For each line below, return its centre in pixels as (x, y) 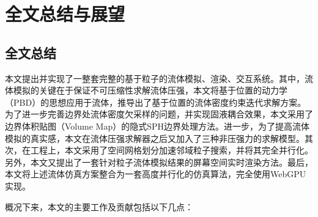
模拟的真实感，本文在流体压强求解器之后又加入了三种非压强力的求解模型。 (155, 138)
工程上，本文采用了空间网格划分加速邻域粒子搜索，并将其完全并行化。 (172, 150)
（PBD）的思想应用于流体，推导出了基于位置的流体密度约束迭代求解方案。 (156, 102)
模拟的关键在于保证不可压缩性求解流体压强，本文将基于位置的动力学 (150, 90)
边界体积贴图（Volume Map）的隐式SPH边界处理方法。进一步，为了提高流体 (157, 126)
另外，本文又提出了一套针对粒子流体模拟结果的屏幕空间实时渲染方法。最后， (159, 162)
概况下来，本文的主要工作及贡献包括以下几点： (99, 206)
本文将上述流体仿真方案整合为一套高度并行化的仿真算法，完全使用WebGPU (156, 174)
